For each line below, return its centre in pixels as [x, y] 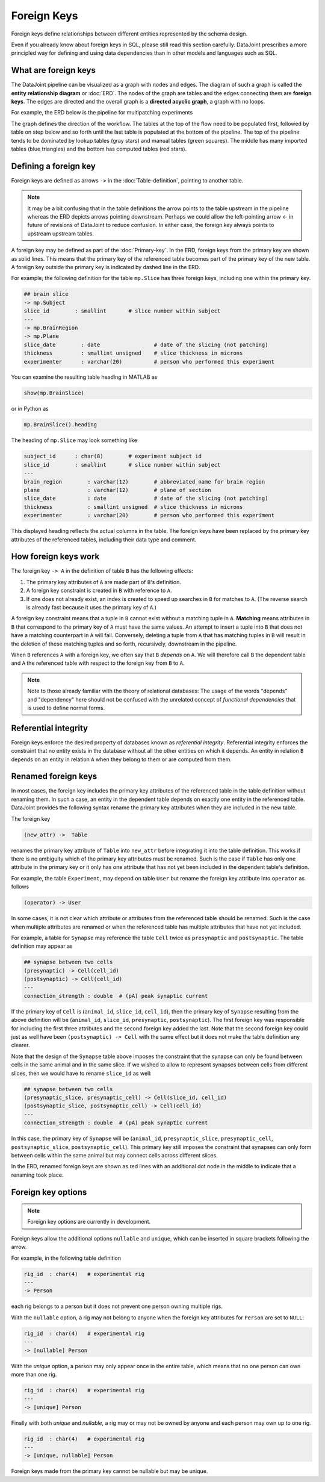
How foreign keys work [55, 557]
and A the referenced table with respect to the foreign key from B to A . [98, 663]
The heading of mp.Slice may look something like [74, 440]
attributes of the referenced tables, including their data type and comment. [104, 540]
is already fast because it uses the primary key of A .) [91, 607]
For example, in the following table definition [66, 1258]
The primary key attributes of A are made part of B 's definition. [104, 582]
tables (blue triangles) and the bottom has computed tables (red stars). [99, 149]
